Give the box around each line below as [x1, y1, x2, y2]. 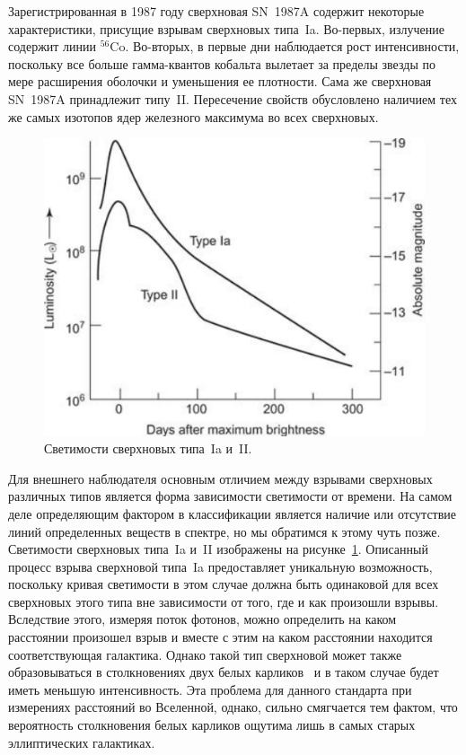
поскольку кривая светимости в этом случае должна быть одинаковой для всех [8, 575, 439, 593]
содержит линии [8, 37, 97, 56]
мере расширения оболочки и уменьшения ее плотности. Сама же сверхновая [8, 72, 432, 91]
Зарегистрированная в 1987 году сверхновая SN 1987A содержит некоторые [8, 2, 425, 20]
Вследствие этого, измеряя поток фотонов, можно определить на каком [8, 610, 397, 628]
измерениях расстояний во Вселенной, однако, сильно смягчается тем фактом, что [8, 698, 458, 716]
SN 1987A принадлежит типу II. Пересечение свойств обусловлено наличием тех [8, 89, 457, 108]
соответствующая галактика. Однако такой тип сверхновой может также [8, 645, 402, 663]
